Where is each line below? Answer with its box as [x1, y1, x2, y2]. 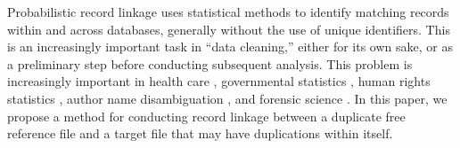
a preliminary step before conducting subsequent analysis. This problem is [7, 54, 413, 73]
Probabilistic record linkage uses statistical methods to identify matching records [7, 3, 449, 20]
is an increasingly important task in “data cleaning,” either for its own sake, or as [7, 37, 453, 56]
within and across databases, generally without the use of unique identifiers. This [7, 19, 450, 38]
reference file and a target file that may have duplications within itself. [7, 124, 393, 143]
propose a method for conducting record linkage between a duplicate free [7, 106, 406, 125]
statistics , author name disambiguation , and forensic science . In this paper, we [7, 89, 448, 107]
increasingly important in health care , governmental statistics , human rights [7, 72, 431, 90]
